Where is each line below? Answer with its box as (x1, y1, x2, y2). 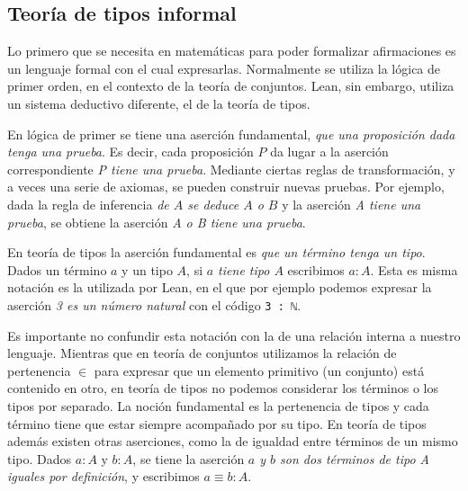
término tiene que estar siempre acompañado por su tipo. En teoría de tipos (7, 414, 427, 433)
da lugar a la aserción (270, 142, 389, 161)
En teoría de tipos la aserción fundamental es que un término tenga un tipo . (7, 243, 426, 262)
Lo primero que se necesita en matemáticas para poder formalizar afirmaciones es (7, 41, 456, 60)
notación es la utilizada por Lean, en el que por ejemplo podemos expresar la (7, 278, 432, 297)
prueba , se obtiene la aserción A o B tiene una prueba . (7, 212, 306, 231)
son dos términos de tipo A (280, 449, 429, 468)
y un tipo (121, 260, 173, 279)
